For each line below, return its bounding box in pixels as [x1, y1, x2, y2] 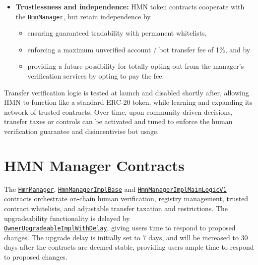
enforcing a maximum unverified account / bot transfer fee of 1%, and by [27, 44, 251, 54]
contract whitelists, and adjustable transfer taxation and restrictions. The [4, 203, 228, 213]
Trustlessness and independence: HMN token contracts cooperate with [15, 1, 245, 11]
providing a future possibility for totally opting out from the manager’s [27, 61, 244, 71]
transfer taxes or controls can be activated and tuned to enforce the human [4, 116, 233, 127]
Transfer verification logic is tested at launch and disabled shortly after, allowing [4, 87, 249, 97]
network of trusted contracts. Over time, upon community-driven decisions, [4, 106, 233, 117]
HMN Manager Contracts [4, 155, 185, 175]
